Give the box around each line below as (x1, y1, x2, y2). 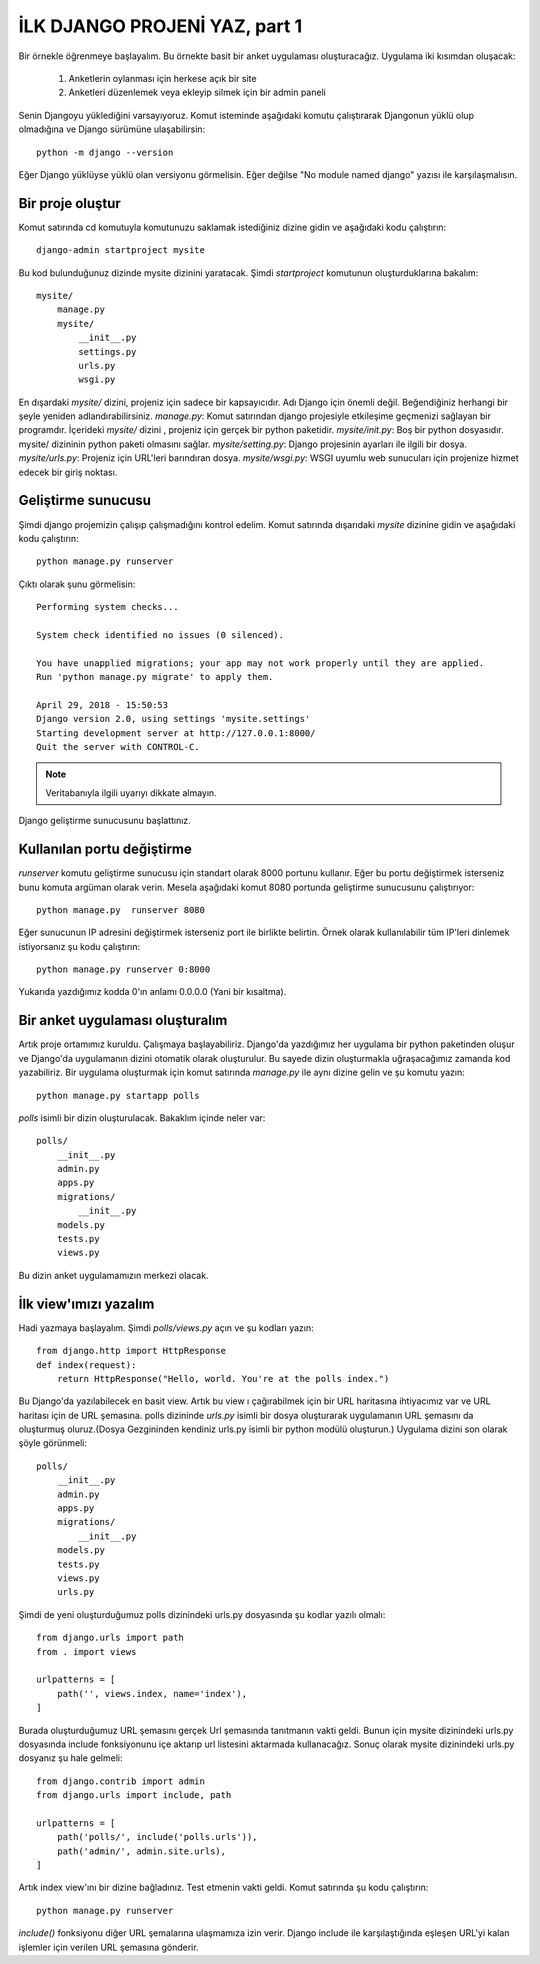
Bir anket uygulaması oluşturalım (18, 1012, 228, 1029)
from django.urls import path (36, 1632, 185, 1644)
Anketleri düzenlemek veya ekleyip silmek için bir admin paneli (68, 86, 327, 99)
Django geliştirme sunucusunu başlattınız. (18, 815, 192, 827)
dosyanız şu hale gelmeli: (18, 1752, 123, 1764)
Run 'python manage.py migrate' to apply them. (36, 671, 274, 683)
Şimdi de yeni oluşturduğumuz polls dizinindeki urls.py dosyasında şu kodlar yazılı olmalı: (18, 1608, 386, 1620)
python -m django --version (36, 146, 174, 158)
